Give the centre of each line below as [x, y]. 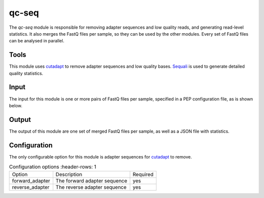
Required [143, 174]
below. [16, 105]
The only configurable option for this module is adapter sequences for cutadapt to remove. [100, 157]
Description [69, 174]
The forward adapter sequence [91, 180]
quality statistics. [26, 73]
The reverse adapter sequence [91, 187]
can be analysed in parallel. [37, 41]
